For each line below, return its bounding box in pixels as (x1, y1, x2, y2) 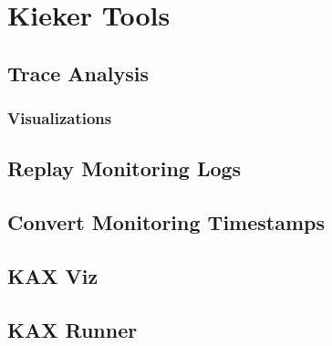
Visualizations (7, 107, 112, 130)
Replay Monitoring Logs (7, 154, 242, 183)
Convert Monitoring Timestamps (7, 208, 325, 236)
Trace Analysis (7, 58, 149, 87)
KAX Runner (7, 315, 138, 343)
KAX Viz (7, 261, 99, 289)
